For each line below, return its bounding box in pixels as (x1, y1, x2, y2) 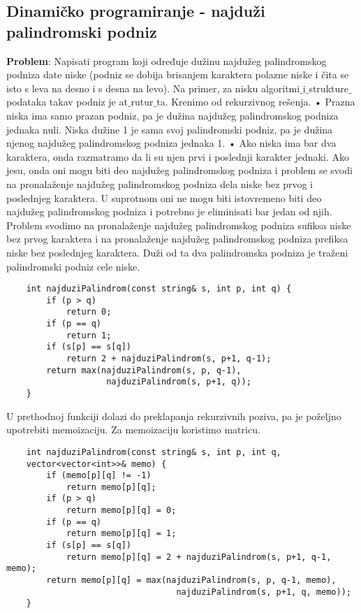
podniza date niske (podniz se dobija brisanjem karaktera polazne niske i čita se (6, 67, 349, 82)
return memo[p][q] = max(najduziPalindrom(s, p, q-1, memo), (46, 575, 337, 586)
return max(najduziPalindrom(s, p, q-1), (46, 365, 242, 375)
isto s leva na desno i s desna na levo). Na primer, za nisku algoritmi (6, 80, 300, 95)
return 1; (66, 330, 112, 340)
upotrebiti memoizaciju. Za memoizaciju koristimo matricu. (6, 422, 260, 437)
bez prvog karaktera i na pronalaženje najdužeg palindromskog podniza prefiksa (6, 231, 348, 246)
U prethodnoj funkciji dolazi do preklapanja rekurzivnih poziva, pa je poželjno (6, 408, 341, 423)
